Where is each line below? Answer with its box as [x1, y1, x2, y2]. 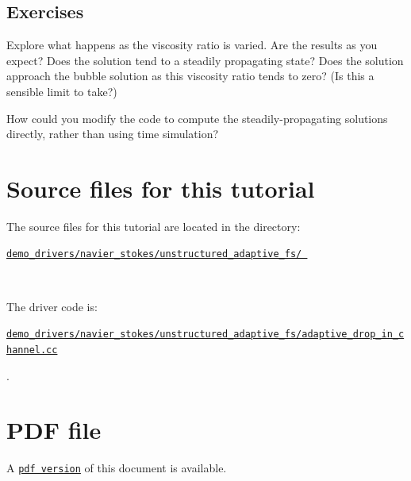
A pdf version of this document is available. [6, 460, 227, 476]
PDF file [6, 414, 102, 446]
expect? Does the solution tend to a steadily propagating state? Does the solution [6, 52, 404, 68]
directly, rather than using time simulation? [6, 125, 219, 142]
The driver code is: [6, 298, 98, 314]
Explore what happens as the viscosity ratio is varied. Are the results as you [6, 37, 378, 53]
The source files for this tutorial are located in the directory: [6, 217, 301, 234]
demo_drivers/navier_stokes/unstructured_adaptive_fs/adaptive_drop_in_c [6, 329, 405, 341]
